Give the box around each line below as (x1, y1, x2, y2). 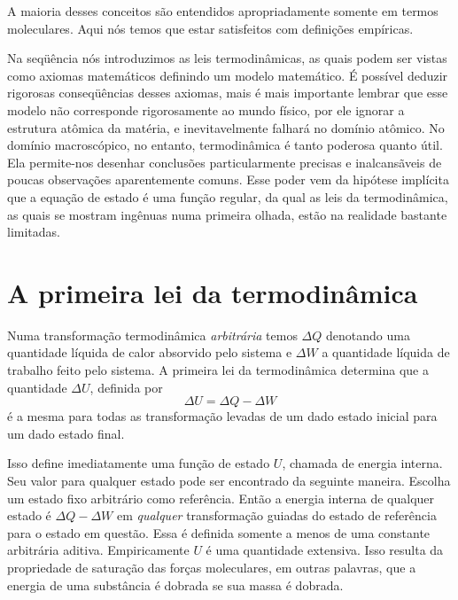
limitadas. (7, 222, 60, 241)
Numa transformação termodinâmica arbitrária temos (7, 325, 298, 344)
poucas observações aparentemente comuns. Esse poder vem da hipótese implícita (7, 170, 449, 189)
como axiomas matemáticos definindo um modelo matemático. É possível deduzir (7, 66, 448, 84)
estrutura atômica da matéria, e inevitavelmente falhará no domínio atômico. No (7, 118, 445, 136)
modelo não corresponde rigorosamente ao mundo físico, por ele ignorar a (7, 100, 405, 119)
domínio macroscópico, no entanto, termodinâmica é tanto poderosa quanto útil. (7, 136, 443, 154)
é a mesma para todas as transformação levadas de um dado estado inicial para (7, 407, 438, 425)
